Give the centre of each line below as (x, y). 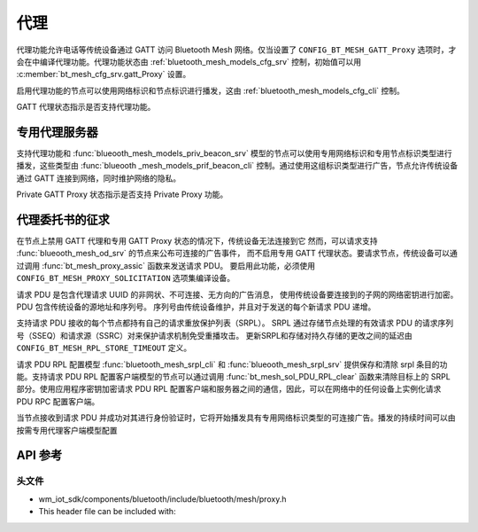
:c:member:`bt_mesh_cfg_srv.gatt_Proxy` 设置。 (104, 74)
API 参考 (39, 455)
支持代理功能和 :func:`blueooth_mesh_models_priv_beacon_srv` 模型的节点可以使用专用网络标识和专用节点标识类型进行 (235, 153)
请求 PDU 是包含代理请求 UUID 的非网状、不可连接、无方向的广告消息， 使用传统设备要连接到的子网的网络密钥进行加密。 (237, 294)
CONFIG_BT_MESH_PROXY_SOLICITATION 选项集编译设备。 (126, 278)
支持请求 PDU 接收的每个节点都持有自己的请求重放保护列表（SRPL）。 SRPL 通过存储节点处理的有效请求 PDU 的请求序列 (235, 323)
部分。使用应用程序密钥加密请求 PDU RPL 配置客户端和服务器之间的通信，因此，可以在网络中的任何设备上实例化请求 (229, 389)
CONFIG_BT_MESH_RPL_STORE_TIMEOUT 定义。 (104, 348)
